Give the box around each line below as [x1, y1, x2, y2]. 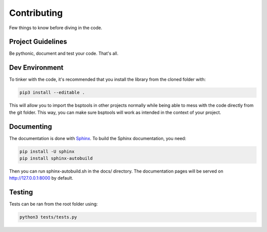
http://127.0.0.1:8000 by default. [9, 175, 74, 181]
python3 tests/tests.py [19, 214, 78, 220]
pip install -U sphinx [19, 148, 75, 154]
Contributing [9, 7, 63, 18]
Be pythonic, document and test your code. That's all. [9, 50, 119, 56]
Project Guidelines [9, 38, 67, 46]
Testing [9, 188, 33, 196]
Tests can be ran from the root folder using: [9, 201, 98, 207]
